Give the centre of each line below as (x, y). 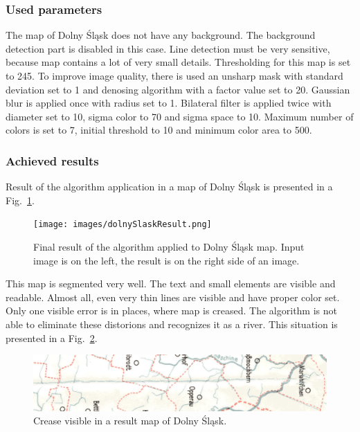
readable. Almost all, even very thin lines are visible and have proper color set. (173, 297)
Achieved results (52, 160)
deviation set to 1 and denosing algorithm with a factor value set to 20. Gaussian (178, 89)
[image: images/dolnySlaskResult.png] (123, 225)
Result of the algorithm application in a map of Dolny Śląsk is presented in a (169, 187)
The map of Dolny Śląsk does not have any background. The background (161, 35)
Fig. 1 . (20, 200)
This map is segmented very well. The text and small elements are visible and (171, 283)
